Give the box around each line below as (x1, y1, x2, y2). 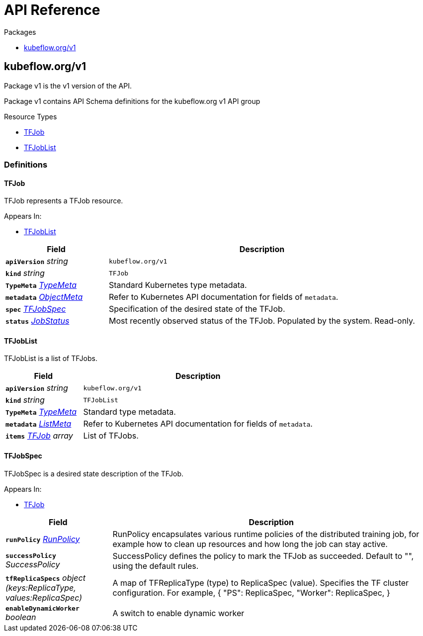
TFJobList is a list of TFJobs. (4, 354, 97, 363)
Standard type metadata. (83, 407, 176, 417)
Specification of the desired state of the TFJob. (108, 304, 285, 314)
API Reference (4, 1, 100, 18)
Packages (4, 27, 36, 36)
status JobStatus (5, 316, 70, 326)
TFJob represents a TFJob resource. (4, 196, 123, 205)
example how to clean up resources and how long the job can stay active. (112, 539, 388, 549)
